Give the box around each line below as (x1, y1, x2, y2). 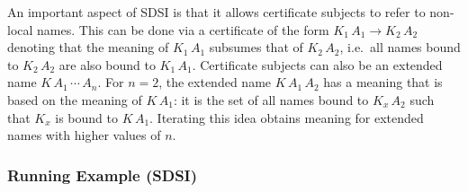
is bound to (55, 108, 118, 127)
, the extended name (158, 73, 272, 92)
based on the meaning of (7, 90, 142, 109)
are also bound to (58, 55, 156, 74)
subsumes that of (209, 38, 303, 57)
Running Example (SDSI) (7, 163, 198, 186)
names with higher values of (7, 126, 161, 144)
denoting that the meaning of (7, 38, 169, 57)
